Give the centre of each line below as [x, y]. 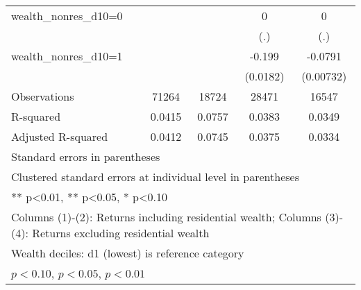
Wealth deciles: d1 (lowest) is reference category [128, 253]
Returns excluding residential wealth [121, 233]
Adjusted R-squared [60, 136]
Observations [43, 96]
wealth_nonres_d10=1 [67, 56]
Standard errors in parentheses [86, 156]
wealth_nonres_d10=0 [67, 16]
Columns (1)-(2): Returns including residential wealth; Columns [166, 217]
